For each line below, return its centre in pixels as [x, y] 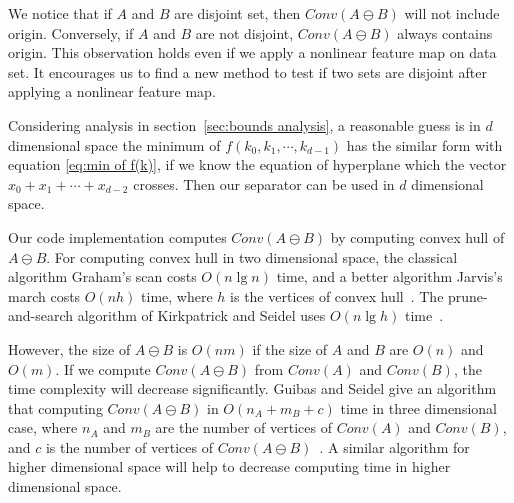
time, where [177, 295]
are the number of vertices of [243, 427]
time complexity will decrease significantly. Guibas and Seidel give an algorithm [252, 388]
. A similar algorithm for [394, 446]
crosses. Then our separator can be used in [264, 183]
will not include [452, 13]
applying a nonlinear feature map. [112, 91]
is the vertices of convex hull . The [337, 295]
